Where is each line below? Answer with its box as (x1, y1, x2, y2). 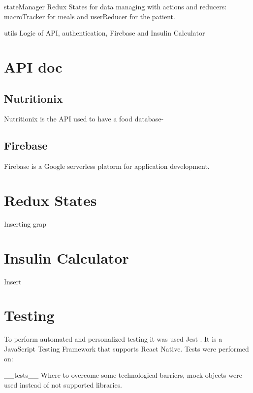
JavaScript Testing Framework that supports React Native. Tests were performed (4, 343, 249, 354)
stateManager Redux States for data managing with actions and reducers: (4, 1, 227, 11)
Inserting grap (4, 218, 47, 229)
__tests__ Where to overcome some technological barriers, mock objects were (4, 370, 242, 380)
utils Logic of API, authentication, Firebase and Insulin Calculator (4, 28, 205, 38)
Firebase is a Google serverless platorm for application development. (4, 161, 210, 171)
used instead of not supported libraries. (4, 379, 123, 390)
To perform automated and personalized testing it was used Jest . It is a (4, 334, 222, 344)
